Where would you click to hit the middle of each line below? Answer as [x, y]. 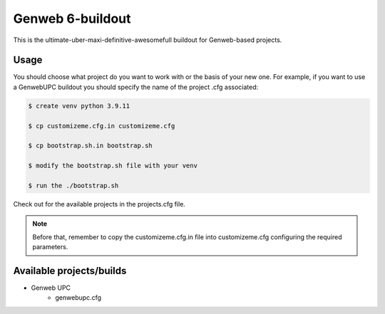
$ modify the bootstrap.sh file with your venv [113, 166]
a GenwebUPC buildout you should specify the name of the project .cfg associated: [136, 87]
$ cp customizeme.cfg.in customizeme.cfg [102, 126]
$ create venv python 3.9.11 [79, 106]
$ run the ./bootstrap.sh [73, 185]
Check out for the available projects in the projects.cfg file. [99, 204]
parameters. [50, 247]
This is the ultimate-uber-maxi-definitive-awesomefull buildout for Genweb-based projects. [148, 40]
